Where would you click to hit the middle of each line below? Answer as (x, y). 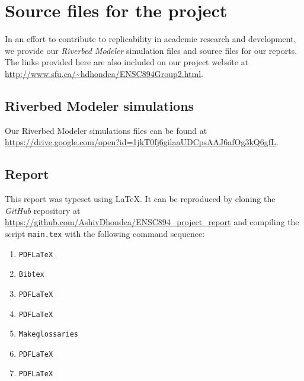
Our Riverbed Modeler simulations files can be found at (106, 130)
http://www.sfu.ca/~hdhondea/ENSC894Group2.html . (104, 73)
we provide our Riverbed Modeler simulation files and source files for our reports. (151, 50)
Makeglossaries (49, 334)
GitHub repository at (43, 210)
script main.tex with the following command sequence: (105, 233)
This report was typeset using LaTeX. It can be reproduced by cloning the (140, 199)
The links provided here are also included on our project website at (127, 62)
